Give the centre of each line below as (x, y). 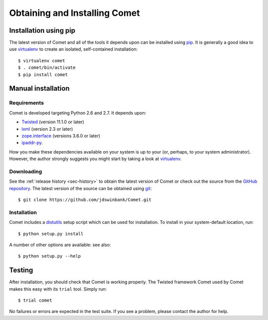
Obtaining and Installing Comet (74, 13)
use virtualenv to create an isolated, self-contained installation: (73, 49)
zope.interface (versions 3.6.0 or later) (61, 136)
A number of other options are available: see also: (60, 245)
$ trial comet (35, 300)
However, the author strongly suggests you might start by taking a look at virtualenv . (96, 159)
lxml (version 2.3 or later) (47, 129)
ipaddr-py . (32, 143)
